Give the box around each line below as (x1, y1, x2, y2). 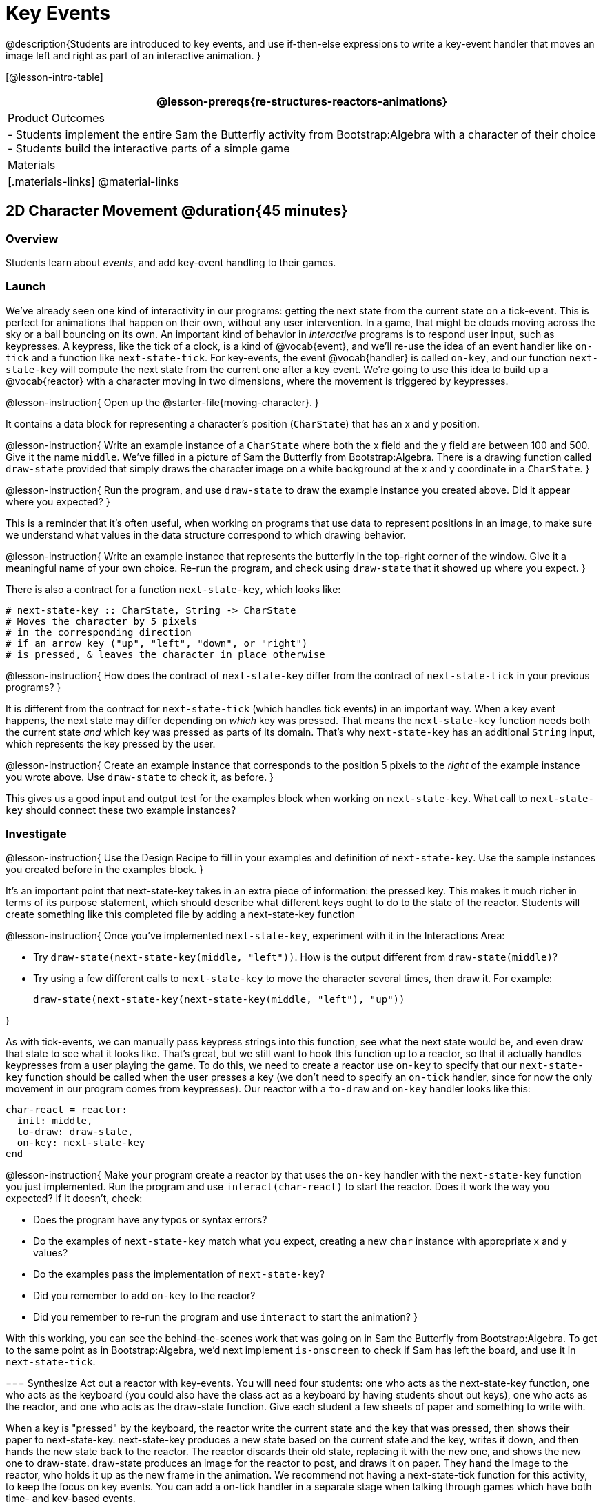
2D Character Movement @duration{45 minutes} (6, 202, 348, 220)
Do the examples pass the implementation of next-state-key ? (33, 1268, 325, 1281)
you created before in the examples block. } (6, 863, 204, 876)
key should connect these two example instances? (6, 803, 236, 816)
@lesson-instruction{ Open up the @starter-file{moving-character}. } (6, 396, 319, 408)
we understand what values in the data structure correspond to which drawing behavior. (6, 528, 406, 541)
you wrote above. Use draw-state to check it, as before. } (6, 770, 274, 783)
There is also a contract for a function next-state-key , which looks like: (6, 583, 341, 595)
